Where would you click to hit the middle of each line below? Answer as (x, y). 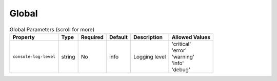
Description (148, 37)
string (68, 56)
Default (118, 37)
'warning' (183, 56)
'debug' (181, 69)
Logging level (150, 56)
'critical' (181, 44)
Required (92, 37)
